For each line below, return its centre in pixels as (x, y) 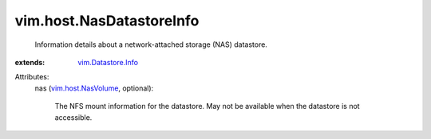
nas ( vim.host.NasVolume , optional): (94, 88)
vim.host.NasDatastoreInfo (107, 21)
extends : (30, 62)
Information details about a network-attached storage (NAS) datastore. (151, 44)
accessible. (73, 117)
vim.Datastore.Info (108, 62)
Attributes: (32, 77)
